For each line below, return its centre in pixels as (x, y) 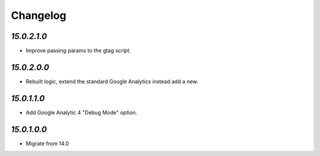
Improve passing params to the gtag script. (79, 51)
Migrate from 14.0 (47, 143)
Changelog (39, 15)
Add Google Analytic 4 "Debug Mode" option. (81, 112)
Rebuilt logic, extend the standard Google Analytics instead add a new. (112, 81)
